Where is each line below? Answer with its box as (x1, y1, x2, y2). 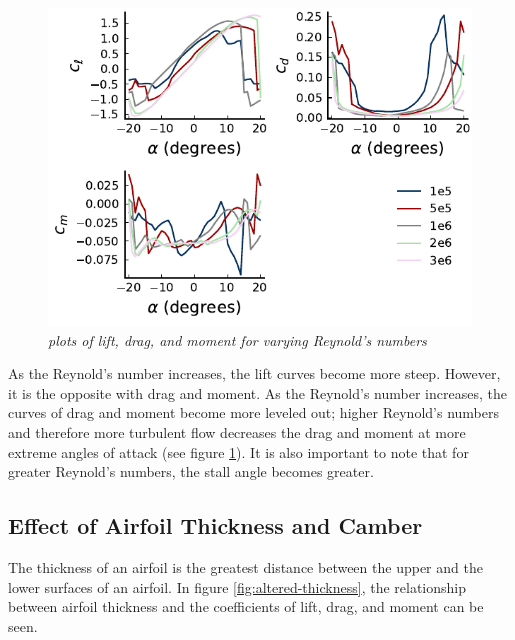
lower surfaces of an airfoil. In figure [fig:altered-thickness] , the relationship (8, 576, 466, 597)
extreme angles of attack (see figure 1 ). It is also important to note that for (8, 441, 469, 462)
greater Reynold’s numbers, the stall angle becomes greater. (8, 461, 374, 482)
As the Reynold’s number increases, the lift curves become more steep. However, (8, 363, 501, 384)
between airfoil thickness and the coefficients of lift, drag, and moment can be (8, 596, 484, 617)
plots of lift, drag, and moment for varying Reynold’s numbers (48, 329, 427, 350)
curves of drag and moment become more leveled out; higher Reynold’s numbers (8, 402, 499, 423)
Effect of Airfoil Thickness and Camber (8, 510, 423, 541)
